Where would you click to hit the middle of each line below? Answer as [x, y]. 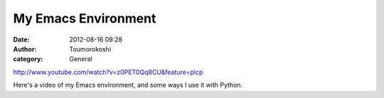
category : [28, 59]
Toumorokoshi [90, 49]
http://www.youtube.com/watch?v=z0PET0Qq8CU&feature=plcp [108, 72]
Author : [25, 49]
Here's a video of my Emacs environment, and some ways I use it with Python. [128, 85]
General [81, 59]
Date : [21, 39]
